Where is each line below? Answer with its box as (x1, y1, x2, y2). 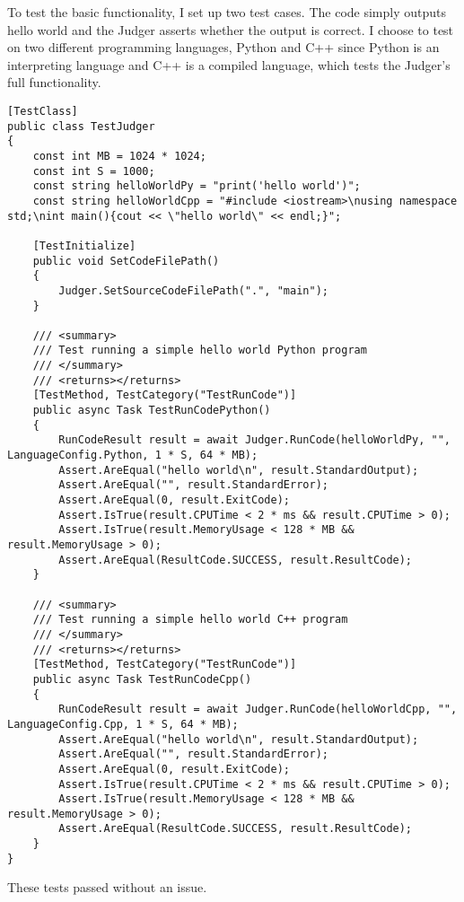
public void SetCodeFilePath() (32, 254, 220, 267)
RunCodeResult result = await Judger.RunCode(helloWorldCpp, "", (58, 703, 458, 716)
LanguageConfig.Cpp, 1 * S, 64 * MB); (7, 717, 239, 731)
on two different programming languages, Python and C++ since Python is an (7, 38, 440, 57)
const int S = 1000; (32, 164, 155, 178)
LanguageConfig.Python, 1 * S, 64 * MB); (7, 449, 258, 462)
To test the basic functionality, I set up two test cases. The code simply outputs (7, 3, 447, 21)
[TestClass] (7, 104, 78, 118)
